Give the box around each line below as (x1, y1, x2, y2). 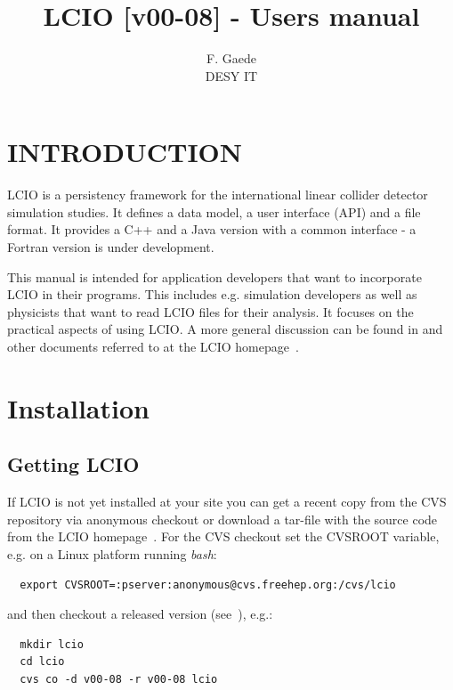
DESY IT (205, 66, 258, 85)
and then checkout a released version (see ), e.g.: (7, 605, 273, 623)
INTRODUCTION (7, 134, 243, 170)
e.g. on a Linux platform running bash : (7, 544, 217, 563)
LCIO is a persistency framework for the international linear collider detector (7, 185, 428, 204)
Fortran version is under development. (7, 238, 214, 256)
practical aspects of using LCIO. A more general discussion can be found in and (7, 320, 443, 338)
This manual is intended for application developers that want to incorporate (7, 267, 422, 286)
